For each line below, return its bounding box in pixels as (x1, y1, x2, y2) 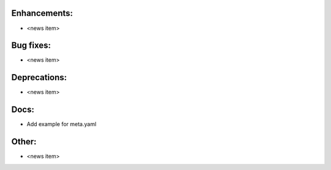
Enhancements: (11, 8, 74, 18)
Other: (11, 136, 37, 147)
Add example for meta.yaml (26, 120, 97, 128)
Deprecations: (11, 72, 67, 83)
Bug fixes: (11, 40, 51, 51)
